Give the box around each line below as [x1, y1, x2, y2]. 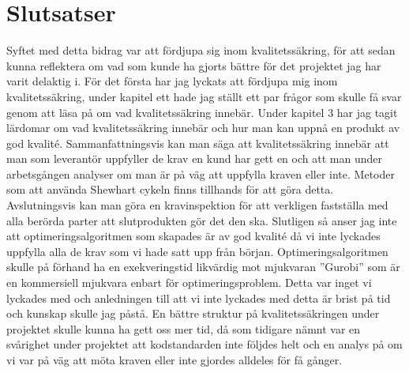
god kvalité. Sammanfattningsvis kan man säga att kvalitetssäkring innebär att [6, 134, 389, 151]
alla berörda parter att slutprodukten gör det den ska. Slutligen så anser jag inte [6, 212, 397, 228]
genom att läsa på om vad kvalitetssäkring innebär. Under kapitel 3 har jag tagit [6, 104, 398, 120]
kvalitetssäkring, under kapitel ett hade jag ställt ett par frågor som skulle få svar [6, 88, 402, 104]
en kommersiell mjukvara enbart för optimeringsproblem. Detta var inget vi [6, 274, 372, 291]
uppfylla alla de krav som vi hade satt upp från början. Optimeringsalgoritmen [6, 243, 388, 259]
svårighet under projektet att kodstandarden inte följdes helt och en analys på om [6, 336, 403, 352]
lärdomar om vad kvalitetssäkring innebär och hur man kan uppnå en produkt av [6, 119, 400, 136]
